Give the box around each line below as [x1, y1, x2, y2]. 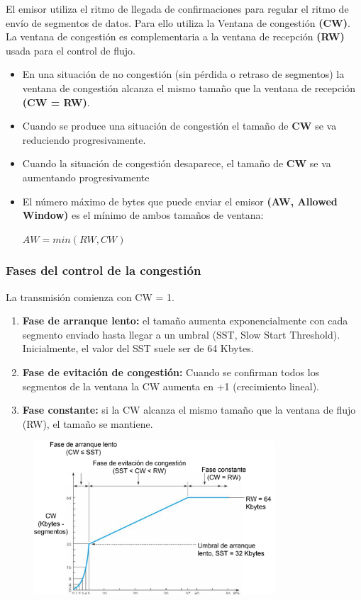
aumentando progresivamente [22, 169, 150, 184]
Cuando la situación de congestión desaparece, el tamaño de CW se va [22, 156, 331, 171]
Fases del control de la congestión [6, 261, 201, 279]
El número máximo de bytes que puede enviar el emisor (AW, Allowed [22, 193, 338, 208]
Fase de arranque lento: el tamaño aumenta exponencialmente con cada [22, 313, 348, 328]
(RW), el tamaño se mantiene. [22, 416, 153, 431]
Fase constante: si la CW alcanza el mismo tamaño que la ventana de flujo [22, 402, 356, 417]
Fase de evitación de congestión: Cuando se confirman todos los [22, 364, 320, 379]
